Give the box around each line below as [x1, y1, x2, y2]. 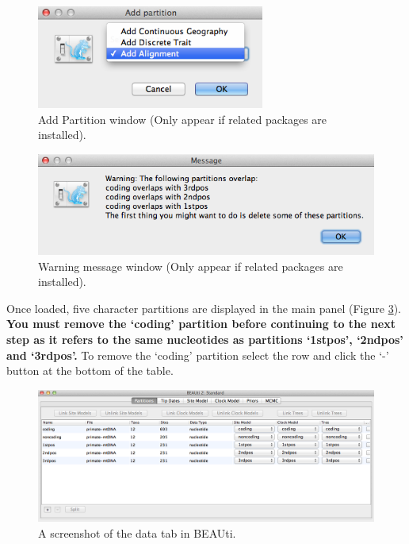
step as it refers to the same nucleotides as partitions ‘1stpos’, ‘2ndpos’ [6, 331, 403, 348]
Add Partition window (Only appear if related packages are [38, 110, 327, 127]
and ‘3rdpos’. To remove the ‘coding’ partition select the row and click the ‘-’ [6, 346, 389, 363]
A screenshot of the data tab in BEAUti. [38, 524, 236, 541]
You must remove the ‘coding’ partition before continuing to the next [6, 315, 396, 332]
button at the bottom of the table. [6, 362, 174, 379]
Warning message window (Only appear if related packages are [38, 257, 343, 274]
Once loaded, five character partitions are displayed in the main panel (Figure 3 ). [6, 299, 401, 316]
